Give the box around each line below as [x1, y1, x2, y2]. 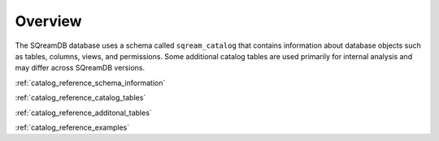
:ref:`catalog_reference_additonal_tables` [15, 108, 152, 117]
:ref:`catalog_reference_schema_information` [15, 78, 166, 88]
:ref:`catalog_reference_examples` [15, 122, 130, 132]
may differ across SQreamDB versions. [15, 63, 146, 73]
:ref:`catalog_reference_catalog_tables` [15, 93, 146, 103]
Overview [15, 12, 82, 30]
